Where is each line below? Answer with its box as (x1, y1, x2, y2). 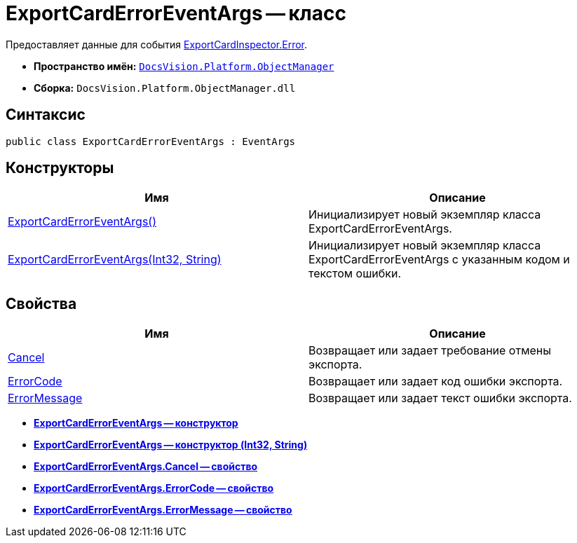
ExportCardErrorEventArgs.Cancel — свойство (34, 460, 258, 473)
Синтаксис (6, 106, 86, 124)
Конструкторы (6, 159, 114, 177)
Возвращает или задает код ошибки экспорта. (308, 374, 563, 389)
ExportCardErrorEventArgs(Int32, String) (8, 252, 222, 267)
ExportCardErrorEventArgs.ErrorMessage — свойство (34, 504, 292, 516)
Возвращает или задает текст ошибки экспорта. (308, 391, 572, 406)
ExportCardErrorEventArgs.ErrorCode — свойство (34, 482, 274, 495)
